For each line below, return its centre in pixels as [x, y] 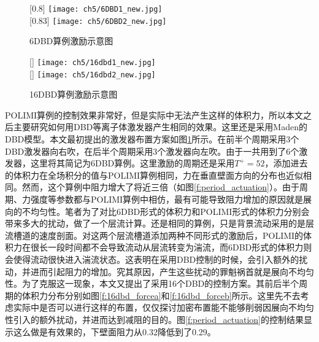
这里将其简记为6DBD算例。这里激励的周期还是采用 [133, 163]
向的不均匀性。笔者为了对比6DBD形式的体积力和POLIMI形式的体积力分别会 [157, 211]
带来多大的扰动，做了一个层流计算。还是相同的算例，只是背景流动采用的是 [155, 223]
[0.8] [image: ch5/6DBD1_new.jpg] [96, 8]
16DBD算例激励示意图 [74, 94]
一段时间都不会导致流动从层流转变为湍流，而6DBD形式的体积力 [175, 247]
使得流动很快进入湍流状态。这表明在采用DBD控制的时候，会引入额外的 [156, 259]
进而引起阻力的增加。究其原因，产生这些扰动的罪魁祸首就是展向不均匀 [172, 271]
